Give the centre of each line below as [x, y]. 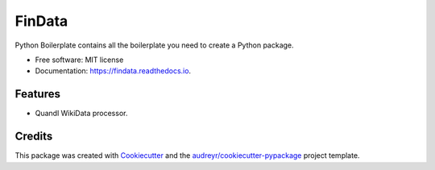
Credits [34, 137]
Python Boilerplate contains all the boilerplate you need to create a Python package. [154, 45]
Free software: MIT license [79, 60]
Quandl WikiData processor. [81, 114]
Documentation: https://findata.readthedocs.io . [113, 71]
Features [37, 94]
